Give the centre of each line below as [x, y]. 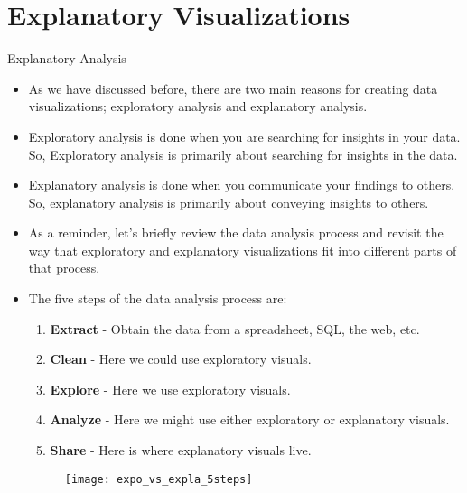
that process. [64, 268]
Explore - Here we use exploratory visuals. [170, 389]
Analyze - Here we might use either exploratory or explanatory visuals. [250, 419]
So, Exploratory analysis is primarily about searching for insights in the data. [243, 154]
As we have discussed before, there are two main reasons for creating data [233, 88]
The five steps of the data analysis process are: [158, 298]
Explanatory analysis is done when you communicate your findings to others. [242, 185]
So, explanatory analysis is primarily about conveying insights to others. [229, 202]
